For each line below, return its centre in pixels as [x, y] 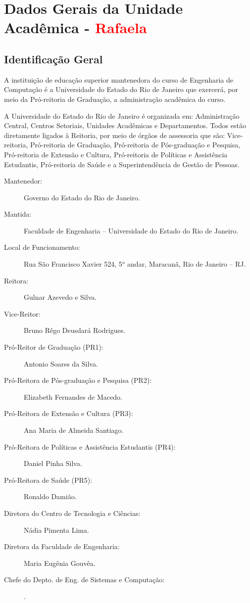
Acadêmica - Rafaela [75, 27]
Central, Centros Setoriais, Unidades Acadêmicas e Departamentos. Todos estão [125, 125]
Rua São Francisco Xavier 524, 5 [73, 264]
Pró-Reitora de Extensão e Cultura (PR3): [69, 413]
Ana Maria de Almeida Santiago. [74, 430]
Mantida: [18, 214]
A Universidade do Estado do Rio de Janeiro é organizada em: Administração [122, 116]
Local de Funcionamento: [42, 247]
